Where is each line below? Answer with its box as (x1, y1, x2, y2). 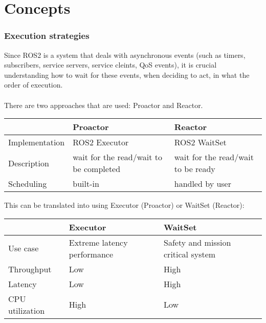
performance (69, 248, 114, 260)
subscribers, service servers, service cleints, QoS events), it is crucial (4, 59, 217, 70)
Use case (8, 242, 39, 254)
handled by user (174, 178, 231, 190)
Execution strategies (4, 29, 90, 42)
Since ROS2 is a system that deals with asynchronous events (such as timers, (4, 49, 246, 60)
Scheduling (8, 178, 47, 190)
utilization (8, 304, 45, 316)
